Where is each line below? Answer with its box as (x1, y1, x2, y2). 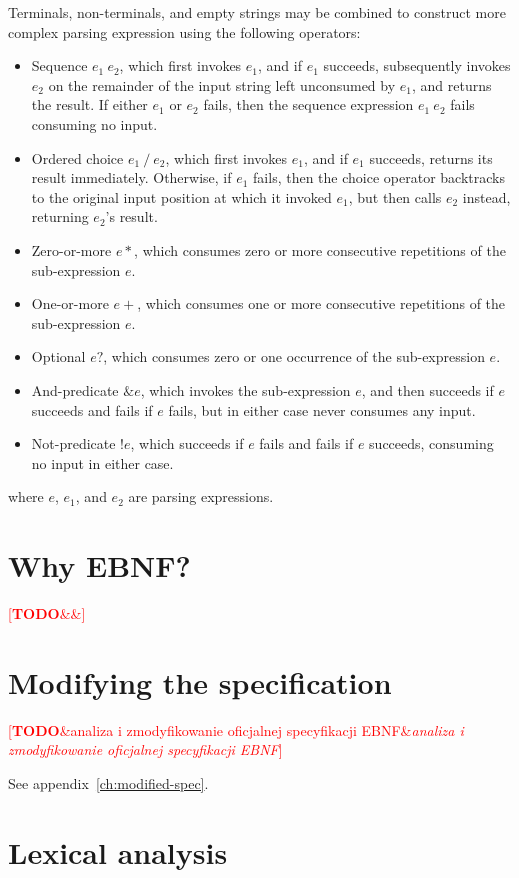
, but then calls (348, 186, 442, 207)
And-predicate (31, 379, 119, 400)
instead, (462, 186, 511, 207)
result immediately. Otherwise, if (31, 167, 232, 188)
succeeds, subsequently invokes (323, 55, 511, 76)
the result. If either (31, 94, 148, 115)
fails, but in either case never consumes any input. (168, 399, 476, 420)
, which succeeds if (130, 433, 244, 454)
